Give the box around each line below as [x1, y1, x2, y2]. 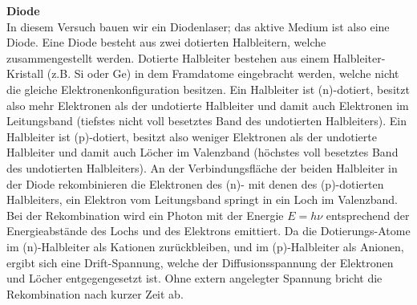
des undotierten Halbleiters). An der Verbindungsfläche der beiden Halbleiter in [6, 159, 398, 176]
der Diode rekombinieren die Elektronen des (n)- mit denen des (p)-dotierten [6, 175, 384, 192]
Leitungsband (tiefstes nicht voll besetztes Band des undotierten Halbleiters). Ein [6, 112, 407, 129]
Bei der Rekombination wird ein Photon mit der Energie [6, 206, 284, 223]
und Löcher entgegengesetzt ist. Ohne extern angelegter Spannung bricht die [6, 270, 383, 287]
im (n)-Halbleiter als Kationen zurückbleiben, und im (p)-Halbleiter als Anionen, [6, 238, 404, 254]
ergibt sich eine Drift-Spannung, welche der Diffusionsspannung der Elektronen [6, 254, 394, 270]
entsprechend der [326, 206, 410, 223]
